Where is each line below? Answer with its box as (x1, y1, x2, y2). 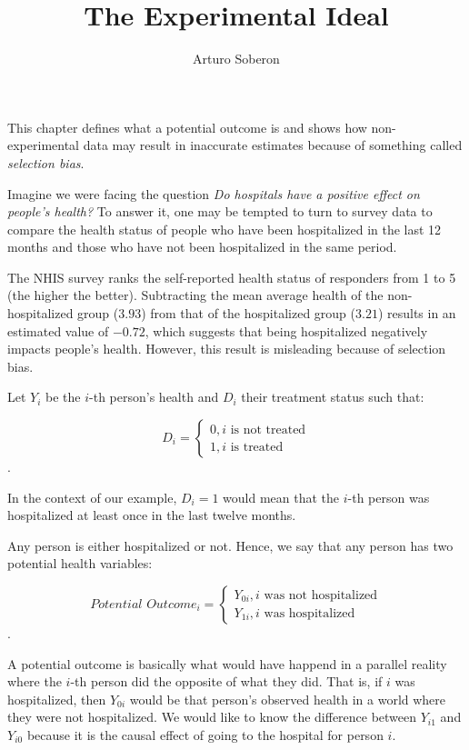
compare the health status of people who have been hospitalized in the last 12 (7, 219, 442, 238)
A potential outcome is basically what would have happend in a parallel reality (7, 654, 447, 673)
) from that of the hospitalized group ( (141, 304, 355, 323)
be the (45, 387, 81, 406)
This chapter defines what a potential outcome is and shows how (7, 117, 367, 136)
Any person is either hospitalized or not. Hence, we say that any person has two (7, 535, 454, 555)
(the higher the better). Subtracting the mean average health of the (7, 285, 384, 305)
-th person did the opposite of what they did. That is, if (70, 672, 383, 691)
